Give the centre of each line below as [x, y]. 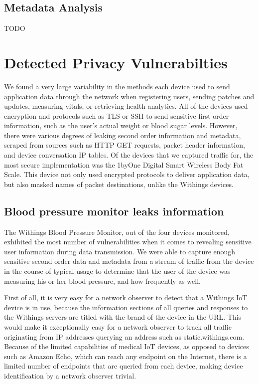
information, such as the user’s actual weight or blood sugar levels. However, [121, 125]
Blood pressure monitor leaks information [114, 211]
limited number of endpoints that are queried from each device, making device [124, 366]
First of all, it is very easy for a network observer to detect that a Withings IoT [126, 297]
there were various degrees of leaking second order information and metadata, [123, 135]
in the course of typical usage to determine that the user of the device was [117, 271]
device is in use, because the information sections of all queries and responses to [126, 307]
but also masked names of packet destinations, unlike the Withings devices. [119, 184]
